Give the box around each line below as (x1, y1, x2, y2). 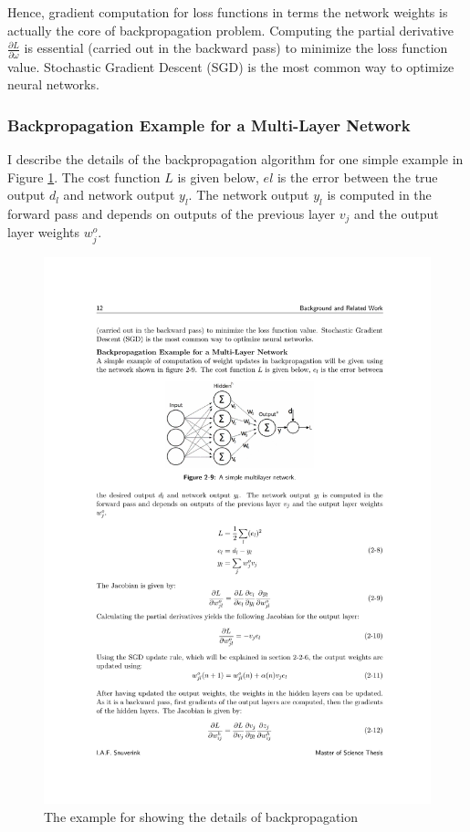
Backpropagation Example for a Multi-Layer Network (7, 113, 411, 136)
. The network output (188, 185, 309, 204)
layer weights (7, 223, 80, 242)
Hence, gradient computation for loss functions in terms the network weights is (7, 3, 448, 21)
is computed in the (327, 185, 432, 204)
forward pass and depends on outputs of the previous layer (7, 203, 336, 223)
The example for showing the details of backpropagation (44, 806, 359, 826)
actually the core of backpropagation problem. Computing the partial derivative (7, 20, 454, 39)
